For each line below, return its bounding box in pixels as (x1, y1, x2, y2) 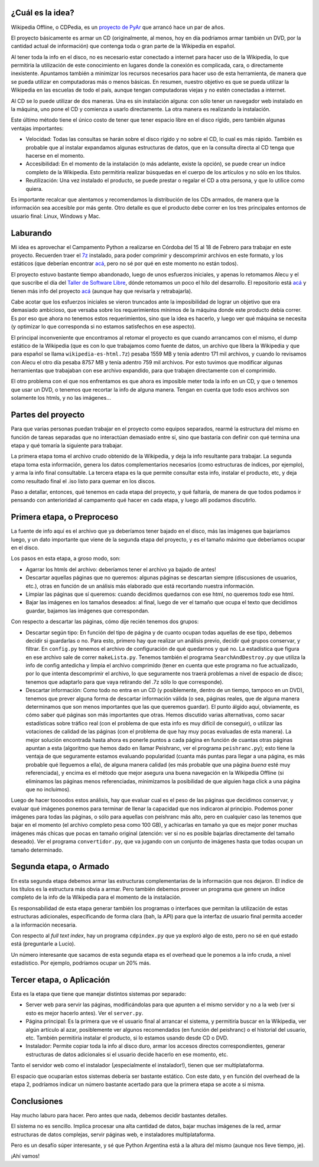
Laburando (11, 228, 53, 238)
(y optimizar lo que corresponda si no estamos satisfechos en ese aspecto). (11, 323, 196, 330)
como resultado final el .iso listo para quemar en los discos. (11, 477, 156, 484)
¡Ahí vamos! (11, 1152, 40, 1160)
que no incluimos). (25, 785, 71, 793)
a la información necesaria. (11, 921, 77, 928)
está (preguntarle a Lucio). (11, 940, 76, 947)
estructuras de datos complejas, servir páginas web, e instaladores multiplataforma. (11, 1131, 216, 1138)
